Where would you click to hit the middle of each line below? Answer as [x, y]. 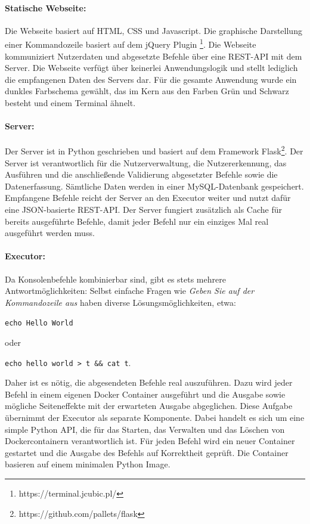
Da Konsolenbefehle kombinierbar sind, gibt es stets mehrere [115, 279]
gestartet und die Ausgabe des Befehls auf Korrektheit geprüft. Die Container [147, 452]
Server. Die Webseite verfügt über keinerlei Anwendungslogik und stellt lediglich [151, 68]
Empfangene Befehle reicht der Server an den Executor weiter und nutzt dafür [148, 198]
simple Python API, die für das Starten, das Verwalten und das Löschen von [145, 429]
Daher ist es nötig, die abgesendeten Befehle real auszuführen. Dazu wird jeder [149, 382]
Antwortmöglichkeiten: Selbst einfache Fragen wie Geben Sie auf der [130, 291]
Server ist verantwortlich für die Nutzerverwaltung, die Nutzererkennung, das [146, 162]
